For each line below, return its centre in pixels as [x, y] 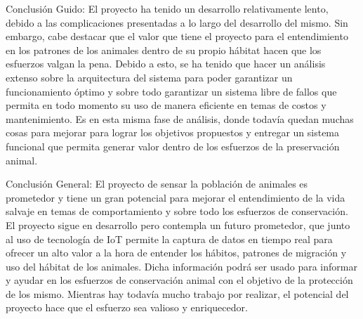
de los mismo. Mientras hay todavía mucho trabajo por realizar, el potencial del [177, 293]
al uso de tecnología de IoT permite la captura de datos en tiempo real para [169, 239]
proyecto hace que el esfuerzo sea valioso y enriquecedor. [127, 307]
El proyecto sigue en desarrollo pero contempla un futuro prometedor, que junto [178, 224]
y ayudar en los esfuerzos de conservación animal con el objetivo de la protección [179, 280]
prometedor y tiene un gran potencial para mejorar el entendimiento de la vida [176, 197]
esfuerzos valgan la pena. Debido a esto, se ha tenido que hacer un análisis [166, 64]
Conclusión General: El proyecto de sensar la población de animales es [157, 184]
